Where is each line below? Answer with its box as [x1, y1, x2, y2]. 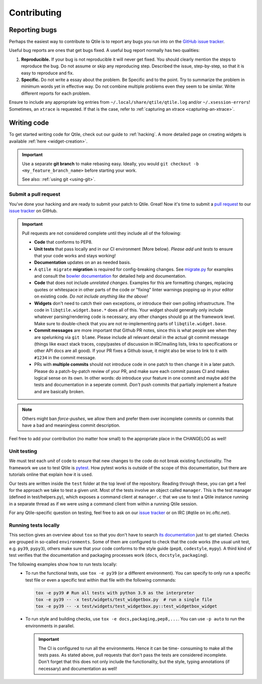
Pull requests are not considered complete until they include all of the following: [22, 230, 181, 236]
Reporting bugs [9, 26, 57, 34]
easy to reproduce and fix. [21, 70, 74, 76]
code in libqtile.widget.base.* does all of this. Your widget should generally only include [34, 307, 223, 313]
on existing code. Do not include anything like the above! [34, 294, 148, 300]
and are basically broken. [34, 388, 85, 394]
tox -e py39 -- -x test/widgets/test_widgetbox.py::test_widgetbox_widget [35, 603, 218, 609]
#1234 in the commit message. [34, 354, 97, 360]
